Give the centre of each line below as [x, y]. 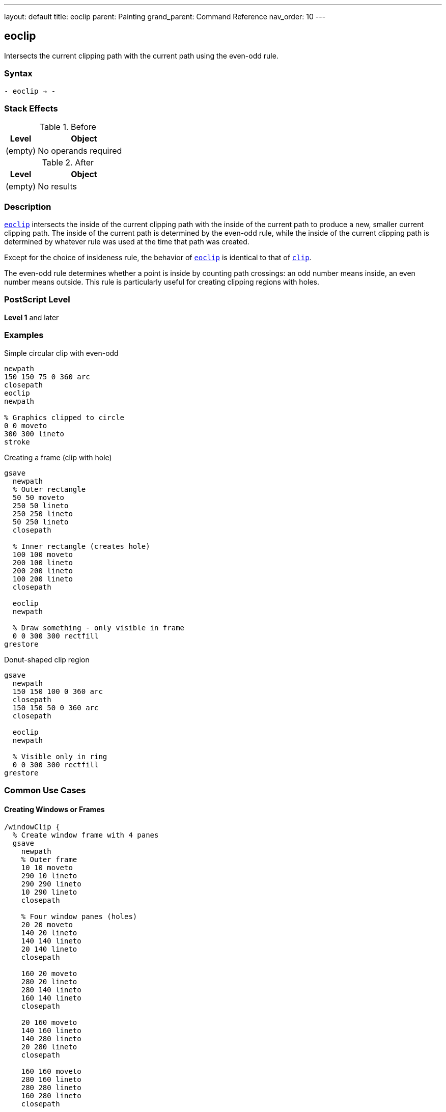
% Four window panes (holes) [79, 917]
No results [57, 187]
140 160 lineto [51, 1031]
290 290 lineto [51, 884]
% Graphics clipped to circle [64, 417]
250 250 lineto [43, 513]
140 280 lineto [51, 1039]
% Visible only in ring [60, 756]
